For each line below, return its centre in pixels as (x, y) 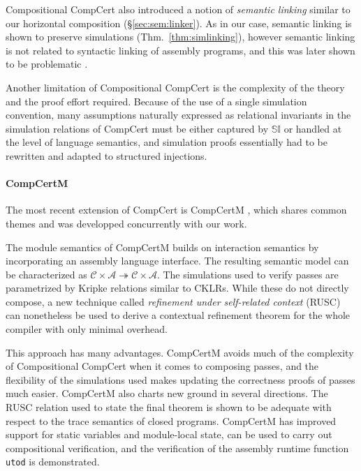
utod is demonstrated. (53, 462)
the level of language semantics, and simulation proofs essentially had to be (167, 142)
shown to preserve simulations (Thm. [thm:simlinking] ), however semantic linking (180, 37)
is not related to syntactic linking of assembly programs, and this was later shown (180, 50)
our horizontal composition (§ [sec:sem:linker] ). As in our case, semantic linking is (179, 23)
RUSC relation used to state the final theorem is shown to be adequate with (169, 407)
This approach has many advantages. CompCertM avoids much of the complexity (180, 352)
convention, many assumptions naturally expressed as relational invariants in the (178, 115)
